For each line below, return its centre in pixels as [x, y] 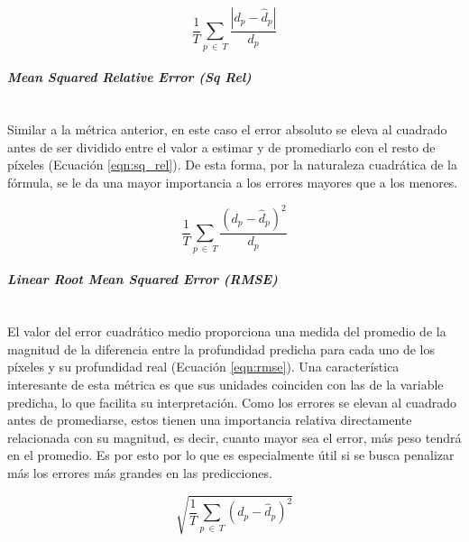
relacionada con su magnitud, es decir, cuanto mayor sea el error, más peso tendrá [234, 437]
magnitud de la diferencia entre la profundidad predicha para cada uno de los [221, 349]
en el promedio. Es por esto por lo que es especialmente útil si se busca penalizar [231, 455]
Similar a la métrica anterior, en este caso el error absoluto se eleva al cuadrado [227, 129]
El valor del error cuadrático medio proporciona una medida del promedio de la [227, 331]
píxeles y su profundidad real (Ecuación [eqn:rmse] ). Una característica [203, 367]
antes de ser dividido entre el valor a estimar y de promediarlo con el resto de [221, 147]
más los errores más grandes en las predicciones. [140, 472]
